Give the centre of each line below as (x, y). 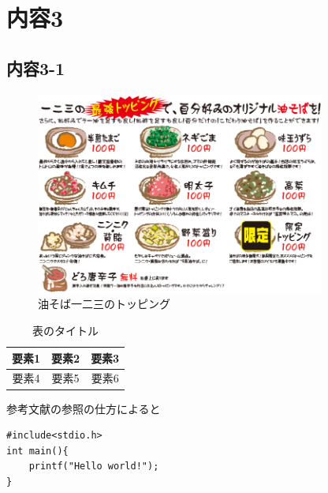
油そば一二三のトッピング (104, 304)
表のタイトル (66, 331)
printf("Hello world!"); (94, 467)
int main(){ (37, 451)
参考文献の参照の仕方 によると (84, 408)
